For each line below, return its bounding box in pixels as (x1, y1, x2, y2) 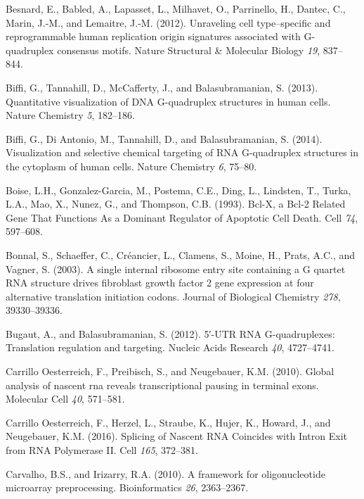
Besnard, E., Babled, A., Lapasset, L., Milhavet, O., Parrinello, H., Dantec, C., (6, 1, 346, 15)
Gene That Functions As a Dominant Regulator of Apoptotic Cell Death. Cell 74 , (6, 210, 358, 225)
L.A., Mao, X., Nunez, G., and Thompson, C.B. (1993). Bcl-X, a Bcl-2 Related (6, 196, 346, 211)
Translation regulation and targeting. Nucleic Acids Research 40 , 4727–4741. (6, 340, 334, 355)
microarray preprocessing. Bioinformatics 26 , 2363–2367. (6, 480, 249, 495)
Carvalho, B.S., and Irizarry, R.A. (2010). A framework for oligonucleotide (6, 466, 325, 481)
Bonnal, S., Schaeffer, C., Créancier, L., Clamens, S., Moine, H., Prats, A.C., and (6, 247, 356, 262)
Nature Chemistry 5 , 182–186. (6, 108, 135, 122)
